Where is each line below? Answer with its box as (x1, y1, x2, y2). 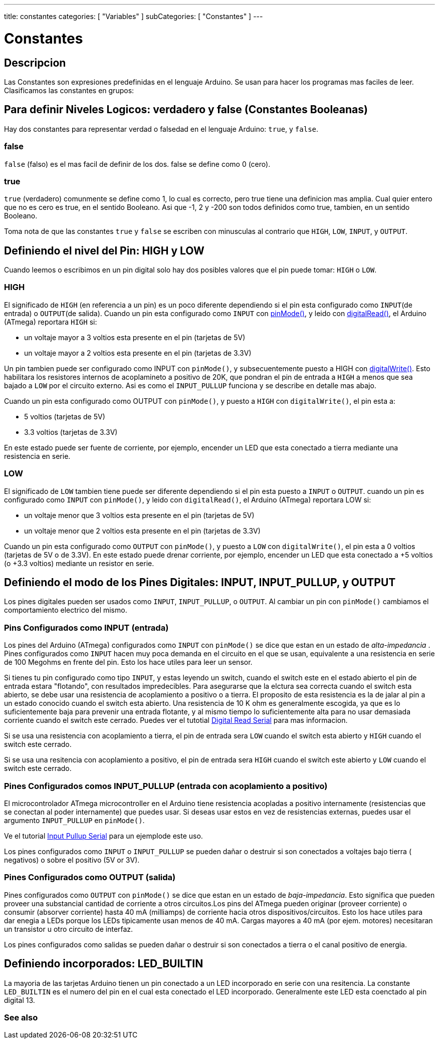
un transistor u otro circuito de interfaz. (4, 924, 133, 933)
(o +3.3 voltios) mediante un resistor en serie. (4, 559, 154, 568)
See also (4, 1012, 38, 1022)
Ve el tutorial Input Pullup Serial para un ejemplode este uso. (4, 831, 203, 840)
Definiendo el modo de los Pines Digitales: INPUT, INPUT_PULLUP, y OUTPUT (4, 576, 396, 589)
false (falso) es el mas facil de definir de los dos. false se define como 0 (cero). (4, 159, 271, 168)
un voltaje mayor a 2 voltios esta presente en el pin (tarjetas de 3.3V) (24, 348, 252, 357)
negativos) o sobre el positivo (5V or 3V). (4, 855, 140, 864)
